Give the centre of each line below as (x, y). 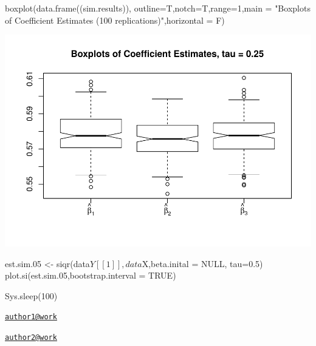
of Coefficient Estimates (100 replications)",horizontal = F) (115, 20)
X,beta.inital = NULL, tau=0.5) (202, 263)
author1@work (31, 317)
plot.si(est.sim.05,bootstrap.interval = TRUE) (91, 275)
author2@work (31, 338)
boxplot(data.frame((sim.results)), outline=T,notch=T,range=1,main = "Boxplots (158, 8)
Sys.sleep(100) (31, 295)
